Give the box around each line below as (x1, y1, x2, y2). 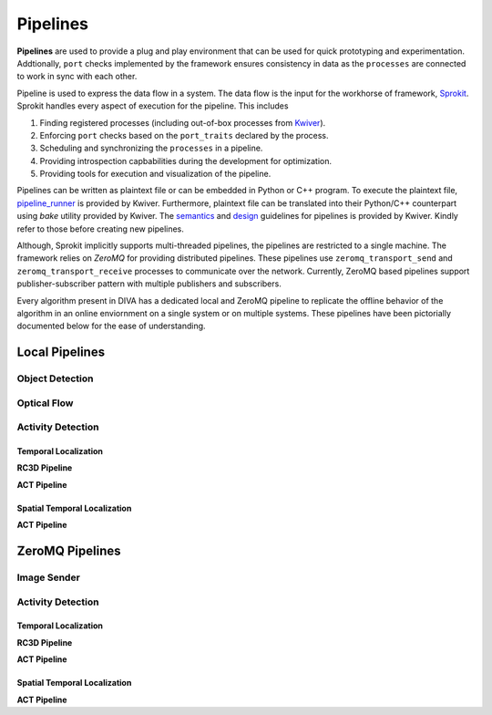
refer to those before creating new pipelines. (16, 223, 184, 234)
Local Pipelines (16, 345, 105, 360)
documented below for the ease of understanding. (16, 320, 206, 332)
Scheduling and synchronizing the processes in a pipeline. (39, 142, 263, 154)
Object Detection (16, 372, 94, 385)
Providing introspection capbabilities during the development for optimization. (39, 155, 333, 166)
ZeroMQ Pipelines (16, 544, 121, 559)
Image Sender (16, 571, 81, 584)
